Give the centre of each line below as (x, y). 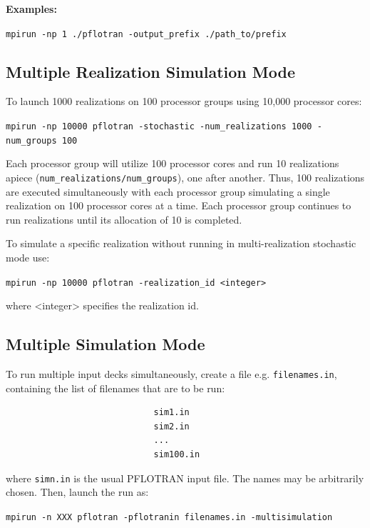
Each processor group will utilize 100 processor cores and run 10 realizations (173, 163)
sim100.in (177, 455)
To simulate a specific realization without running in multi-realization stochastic (181, 243)
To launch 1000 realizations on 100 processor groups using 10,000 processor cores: (184, 101)
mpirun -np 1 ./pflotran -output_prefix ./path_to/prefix (146, 34)
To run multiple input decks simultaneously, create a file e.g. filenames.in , (171, 374)
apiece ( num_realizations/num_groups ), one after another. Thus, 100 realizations (185, 177)
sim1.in (171, 413)
